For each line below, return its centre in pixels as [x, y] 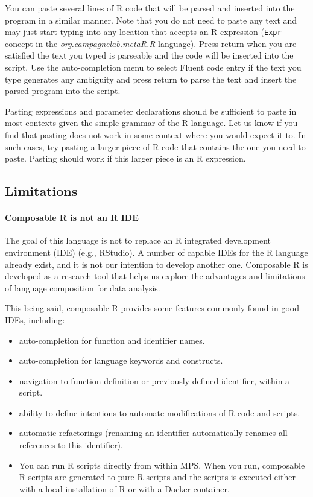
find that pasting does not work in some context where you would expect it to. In [156, 135]
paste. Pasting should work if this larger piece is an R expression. [125, 158]
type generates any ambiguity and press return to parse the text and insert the [151, 79]
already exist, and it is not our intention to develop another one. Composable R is [156, 264]
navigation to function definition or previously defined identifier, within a [154, 380]
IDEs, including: [35, 319]
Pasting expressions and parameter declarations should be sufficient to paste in [151, 111]
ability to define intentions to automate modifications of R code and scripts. [160, 412]
